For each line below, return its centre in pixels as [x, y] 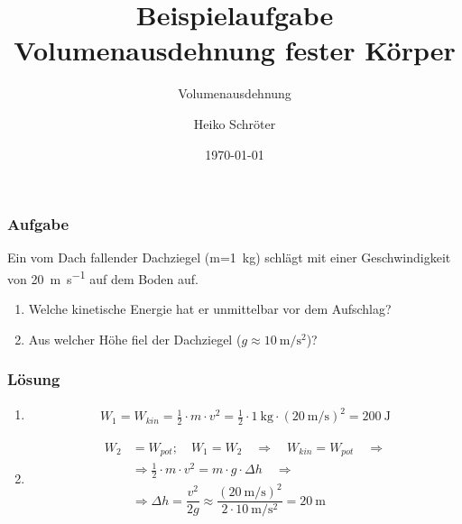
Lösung [34, 379]
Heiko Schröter [235, 123]
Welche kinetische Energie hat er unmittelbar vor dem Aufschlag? [210, 309]
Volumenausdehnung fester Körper [235, 50]
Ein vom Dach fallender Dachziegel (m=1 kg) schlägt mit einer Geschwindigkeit [229, 257]
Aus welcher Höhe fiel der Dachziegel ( [135, 339]
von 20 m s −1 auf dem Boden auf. [103, 277]
